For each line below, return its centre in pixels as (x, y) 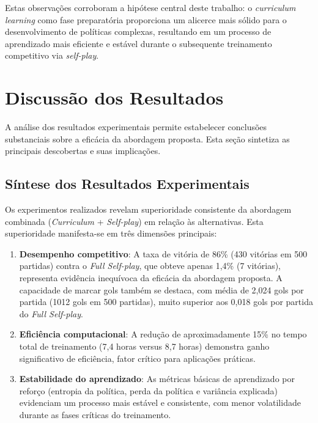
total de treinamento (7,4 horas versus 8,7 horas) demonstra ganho (144, 346)
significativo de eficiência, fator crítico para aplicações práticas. (137, 358)
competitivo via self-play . (52, 55)
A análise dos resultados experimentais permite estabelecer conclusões (136, 127)
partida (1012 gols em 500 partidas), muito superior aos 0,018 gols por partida (166, 302)
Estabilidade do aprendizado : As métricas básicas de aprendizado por (157, 379)
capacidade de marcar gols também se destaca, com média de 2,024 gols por (161, 289)
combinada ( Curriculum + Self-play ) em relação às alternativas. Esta (134, 221)
